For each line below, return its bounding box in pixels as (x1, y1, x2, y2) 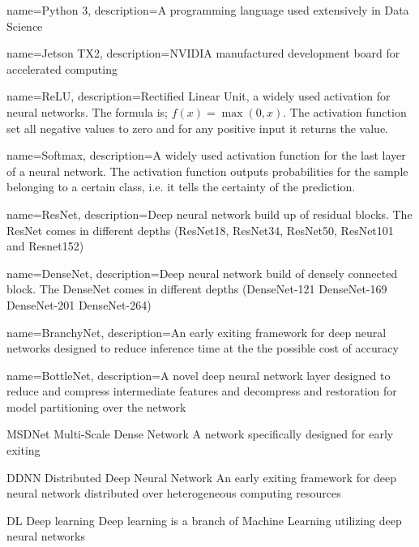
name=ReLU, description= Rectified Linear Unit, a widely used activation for (6, 88, 391, 105)
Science (6, 17, 43, 34)
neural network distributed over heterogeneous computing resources (6, 485, 341, 502)
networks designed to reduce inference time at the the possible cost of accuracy (6, 340, 399, 357)
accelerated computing (6, 60, 118, 77)
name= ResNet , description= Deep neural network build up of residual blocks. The (6, 205, 413, 222)
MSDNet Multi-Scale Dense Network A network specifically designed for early (6, 425, 394, 442)
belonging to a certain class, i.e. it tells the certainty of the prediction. (6, 178, 356, 195)
